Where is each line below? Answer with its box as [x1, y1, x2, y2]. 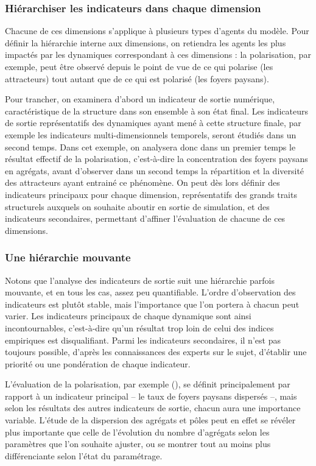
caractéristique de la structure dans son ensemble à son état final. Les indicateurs [5, 104, 308, 117]
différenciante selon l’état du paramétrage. [5, 449, 163, 462]
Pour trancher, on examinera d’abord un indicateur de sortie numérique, [5, 93, 275, 105]
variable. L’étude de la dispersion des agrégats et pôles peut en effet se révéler [5, 414, 296, 426]
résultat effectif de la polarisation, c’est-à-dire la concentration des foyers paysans [5, 152, 308, 165]
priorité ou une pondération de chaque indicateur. [5, 357, 191, 370]
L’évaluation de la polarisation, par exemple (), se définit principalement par [5, 378, 290, 390]
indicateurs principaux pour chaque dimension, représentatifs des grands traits [5, 188, 297, 200]
